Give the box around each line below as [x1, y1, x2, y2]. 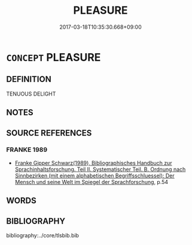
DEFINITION [6, 74, 52, 84]
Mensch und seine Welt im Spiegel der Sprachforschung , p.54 [14, 178, 169, 185]
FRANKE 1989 [6, 146, 48, 154]
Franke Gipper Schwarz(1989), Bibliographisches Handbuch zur [14, 159, 172, 166]
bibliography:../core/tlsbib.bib [6, 232, 80, 239]
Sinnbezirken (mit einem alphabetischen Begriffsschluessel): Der [14, 171, 175, 179]
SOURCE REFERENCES [6, 128, 92, 138]
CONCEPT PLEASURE [6, 50, 101, 64]
